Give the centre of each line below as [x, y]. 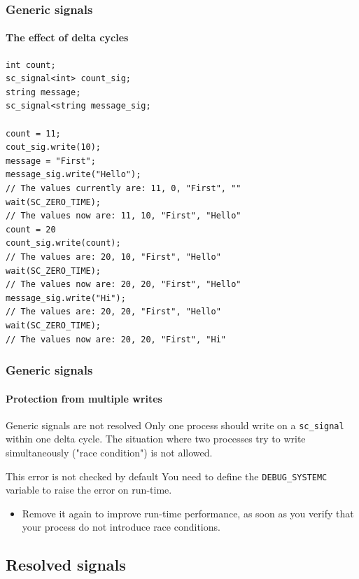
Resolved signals [66, 565]
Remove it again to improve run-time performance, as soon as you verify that [188, 513]
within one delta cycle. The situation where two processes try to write [156, 439]
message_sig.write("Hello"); [73, 175]
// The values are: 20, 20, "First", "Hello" [113, 312]
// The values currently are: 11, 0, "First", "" [124, 188]
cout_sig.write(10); [54, 147]
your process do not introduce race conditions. [121, 527]
